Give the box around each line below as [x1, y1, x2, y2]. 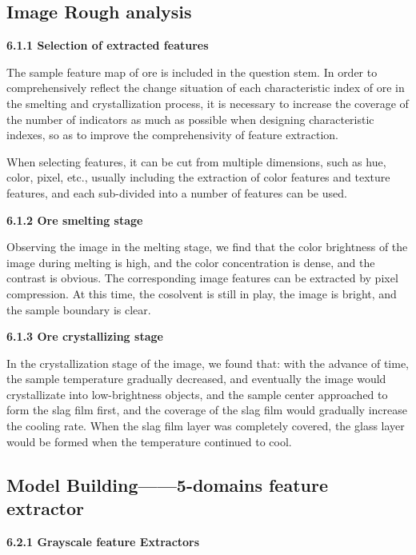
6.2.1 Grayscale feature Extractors [6, 533, 200, 549]
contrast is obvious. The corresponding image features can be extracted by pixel [6, 270, 398, 286]
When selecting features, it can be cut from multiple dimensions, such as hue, [6, 153, 386, 170]
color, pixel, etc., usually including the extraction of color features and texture [6, 169, 390, 186]
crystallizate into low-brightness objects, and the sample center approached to [6, 385, 388, 402]
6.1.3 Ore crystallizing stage [6, 328, 163, 345]
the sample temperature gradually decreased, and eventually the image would [6, 370, 386, 387]
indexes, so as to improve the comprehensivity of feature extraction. [6, 126, 339, 143]
